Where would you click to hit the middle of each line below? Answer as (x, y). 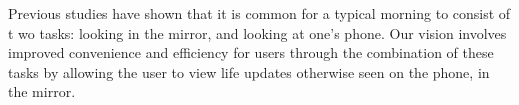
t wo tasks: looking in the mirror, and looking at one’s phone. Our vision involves (257, 32)
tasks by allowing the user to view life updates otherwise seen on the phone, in (249, 71)
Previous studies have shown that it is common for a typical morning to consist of (259, 13)
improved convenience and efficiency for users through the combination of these (251, 52)
